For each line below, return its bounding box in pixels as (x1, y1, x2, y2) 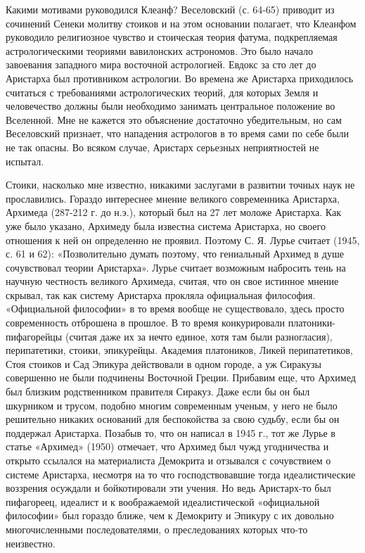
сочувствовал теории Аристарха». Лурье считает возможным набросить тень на (6, 260, 346, 274)
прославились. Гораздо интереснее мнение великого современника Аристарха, (6, 191, 340, 205)
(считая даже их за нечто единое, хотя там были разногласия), (65, 329, 333, 343)
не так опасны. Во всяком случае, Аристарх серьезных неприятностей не (6, 139, 319, 154)
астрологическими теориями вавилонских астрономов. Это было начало (6, 43, 314, 58)
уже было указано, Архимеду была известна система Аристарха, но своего (6, 218, 326, 233)
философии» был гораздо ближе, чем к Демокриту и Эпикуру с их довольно (6, 508, 334, 523)
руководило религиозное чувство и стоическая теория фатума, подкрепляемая (6, 30, 338, 44)
